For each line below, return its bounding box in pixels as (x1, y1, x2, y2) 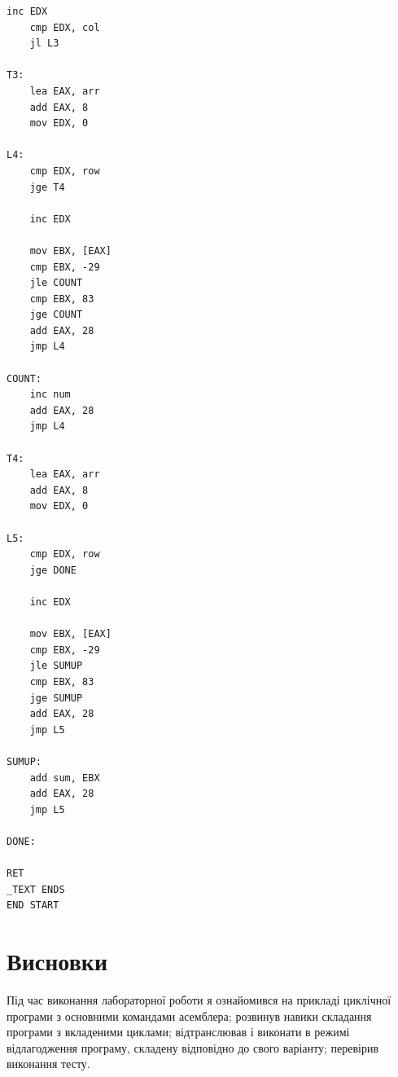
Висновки (7, 944, 108, 978)
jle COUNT (29, 277, 83, 289)
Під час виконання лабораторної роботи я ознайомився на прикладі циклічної (7, 991, 391, 1008)
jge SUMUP (29, 692, 83, 704)
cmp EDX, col (29, 21, 100, 33)
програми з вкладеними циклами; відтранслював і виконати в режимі (7, 1023, 350, 1040)
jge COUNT (29, 309, 83, 321)
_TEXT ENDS (7, 883, 65, 895)
